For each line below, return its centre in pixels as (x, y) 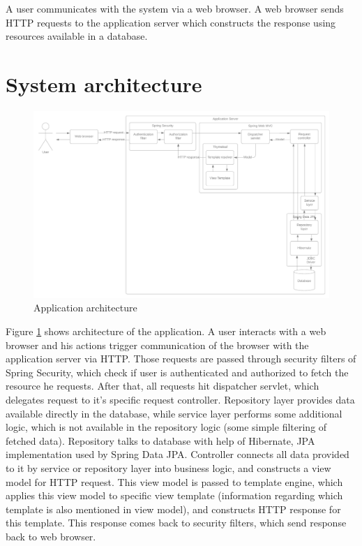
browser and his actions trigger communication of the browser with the (157, 345)
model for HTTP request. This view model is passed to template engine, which (174, 481)
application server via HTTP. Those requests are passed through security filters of (181, 359)
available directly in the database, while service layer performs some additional (174, 413)
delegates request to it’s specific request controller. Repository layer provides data (180, 399)
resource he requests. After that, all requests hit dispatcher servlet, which (163, 386)
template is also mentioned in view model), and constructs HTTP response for (173, 509)
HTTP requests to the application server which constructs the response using (171, 22)
